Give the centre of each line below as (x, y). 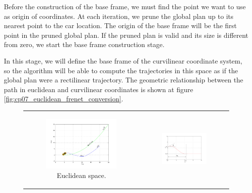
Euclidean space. (82, 175)
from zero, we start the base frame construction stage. (84, 44)
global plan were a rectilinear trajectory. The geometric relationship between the (124, 80)
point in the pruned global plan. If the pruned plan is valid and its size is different (126, 35)
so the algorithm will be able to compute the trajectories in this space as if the (121, 70)
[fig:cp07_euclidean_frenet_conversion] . (64, 99)
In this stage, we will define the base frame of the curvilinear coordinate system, (123, 60)
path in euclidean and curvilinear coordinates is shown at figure (99, 89)
